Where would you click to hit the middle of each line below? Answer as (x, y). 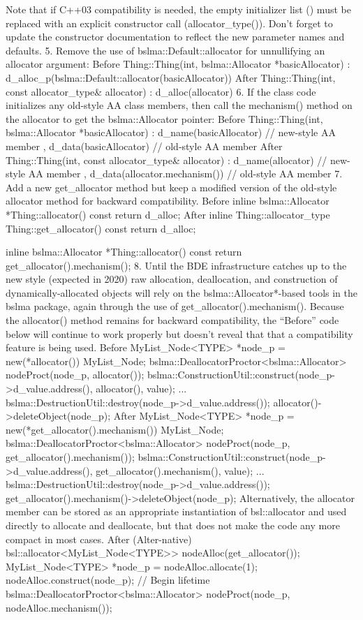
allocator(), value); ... (141, 389)
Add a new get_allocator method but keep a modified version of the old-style (171, 187)
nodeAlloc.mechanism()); (59, 607)
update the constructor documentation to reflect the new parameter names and (175, 37)
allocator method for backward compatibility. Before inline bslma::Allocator (168, 201)
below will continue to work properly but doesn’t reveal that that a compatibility (179, 333)
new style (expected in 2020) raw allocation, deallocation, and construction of (172, 279)
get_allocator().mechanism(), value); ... (180, 470)
